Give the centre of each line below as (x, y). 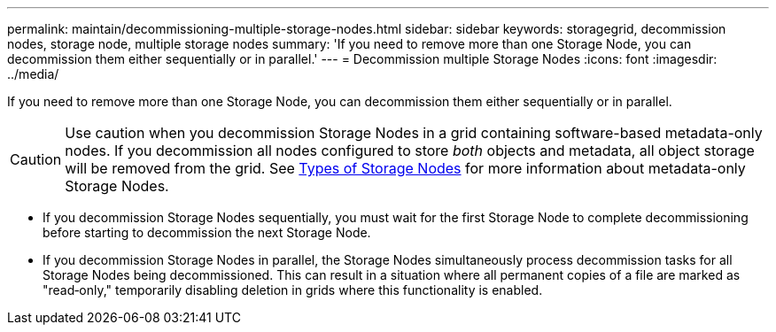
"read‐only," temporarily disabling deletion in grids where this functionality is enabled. (293, 290)
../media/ (33, 74)
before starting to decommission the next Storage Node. (207, 232)
